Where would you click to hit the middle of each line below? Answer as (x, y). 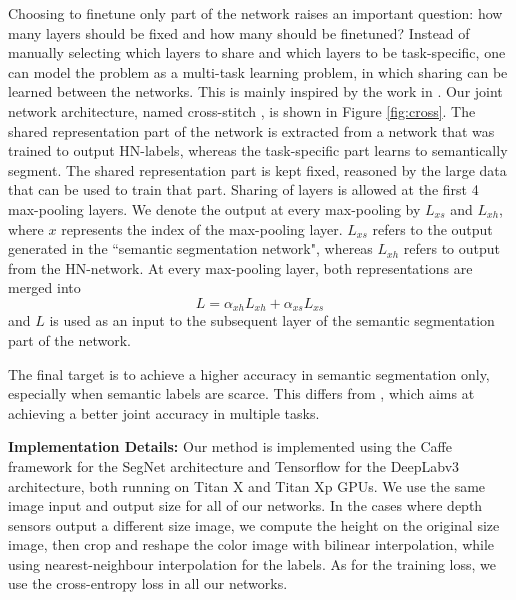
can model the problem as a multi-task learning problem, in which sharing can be (258, 71)
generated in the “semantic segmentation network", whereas (190, 248)
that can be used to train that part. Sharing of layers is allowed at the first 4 (243, 189)
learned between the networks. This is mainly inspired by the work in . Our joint (255, 91)
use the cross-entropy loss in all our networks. (148, 583)
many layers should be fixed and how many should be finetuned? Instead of (239, 32)
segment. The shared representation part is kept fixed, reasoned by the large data (257, 169)
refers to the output (432, 228)
